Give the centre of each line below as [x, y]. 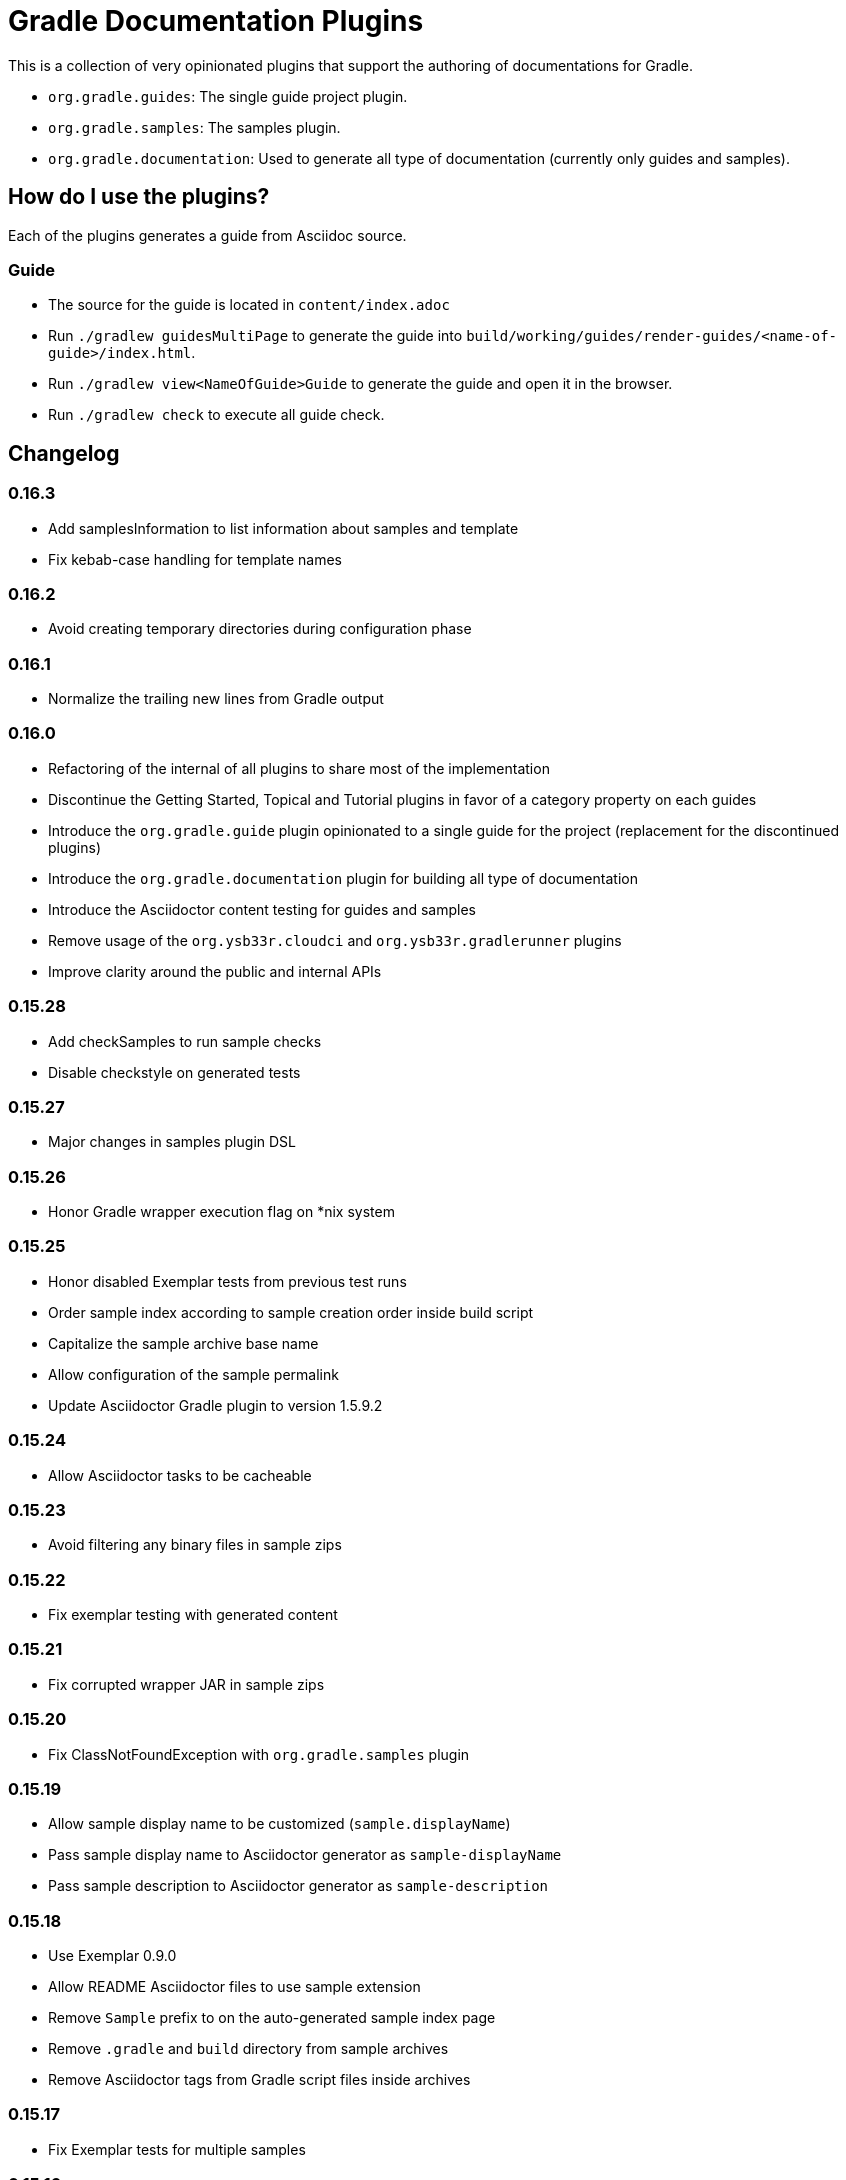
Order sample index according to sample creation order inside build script [291, 1312]
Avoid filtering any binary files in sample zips [195, 1545]
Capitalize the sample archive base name [183, 1343]
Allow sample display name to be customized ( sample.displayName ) [279, 1824]
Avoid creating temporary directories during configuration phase [260, 629]
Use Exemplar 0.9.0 [112, 1956]
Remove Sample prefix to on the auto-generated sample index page [272, 2018]
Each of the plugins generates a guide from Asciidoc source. [207, 235]
